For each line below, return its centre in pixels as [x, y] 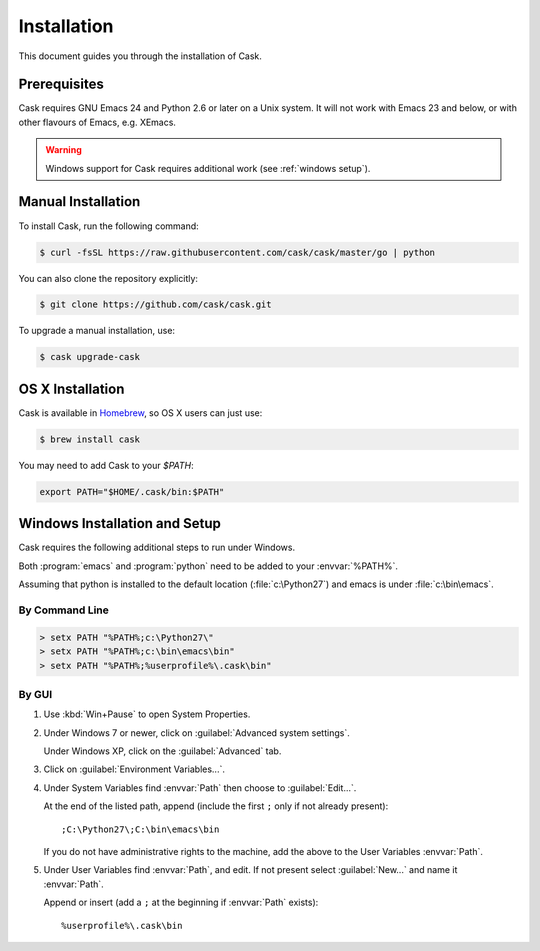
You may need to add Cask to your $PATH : [106, 465]
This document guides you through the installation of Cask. [140, 56]
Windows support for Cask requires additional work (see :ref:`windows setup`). [208, 168]
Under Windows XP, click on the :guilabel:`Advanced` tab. [162, 751]
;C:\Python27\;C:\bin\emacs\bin [140, 829]
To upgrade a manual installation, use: [96, 331]
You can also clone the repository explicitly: [108, 278]
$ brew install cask [89, 439]
